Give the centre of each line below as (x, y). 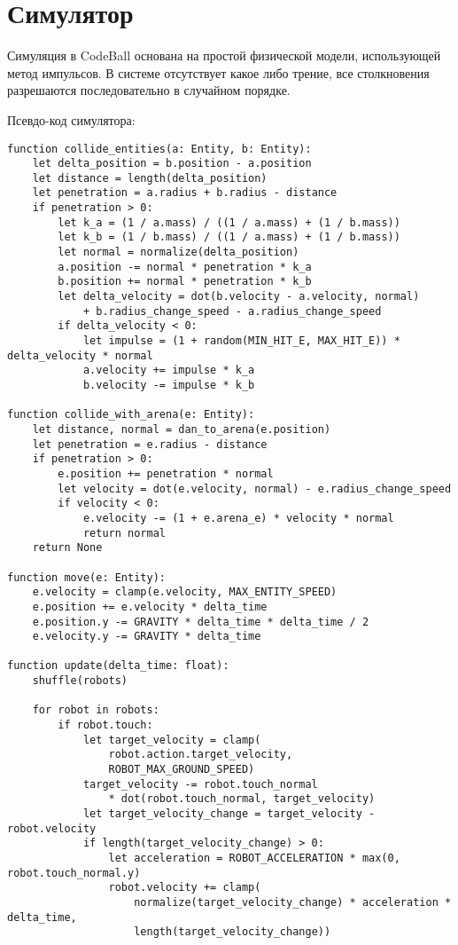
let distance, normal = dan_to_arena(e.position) (182, 429)
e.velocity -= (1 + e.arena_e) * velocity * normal (238, 518)
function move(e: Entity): (86, 577)
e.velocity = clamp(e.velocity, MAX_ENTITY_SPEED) (185, 592)
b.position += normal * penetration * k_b (185, 282)
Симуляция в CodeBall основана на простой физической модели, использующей (224, 55)
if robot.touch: (105, 725)
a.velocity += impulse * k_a (169, 370)
